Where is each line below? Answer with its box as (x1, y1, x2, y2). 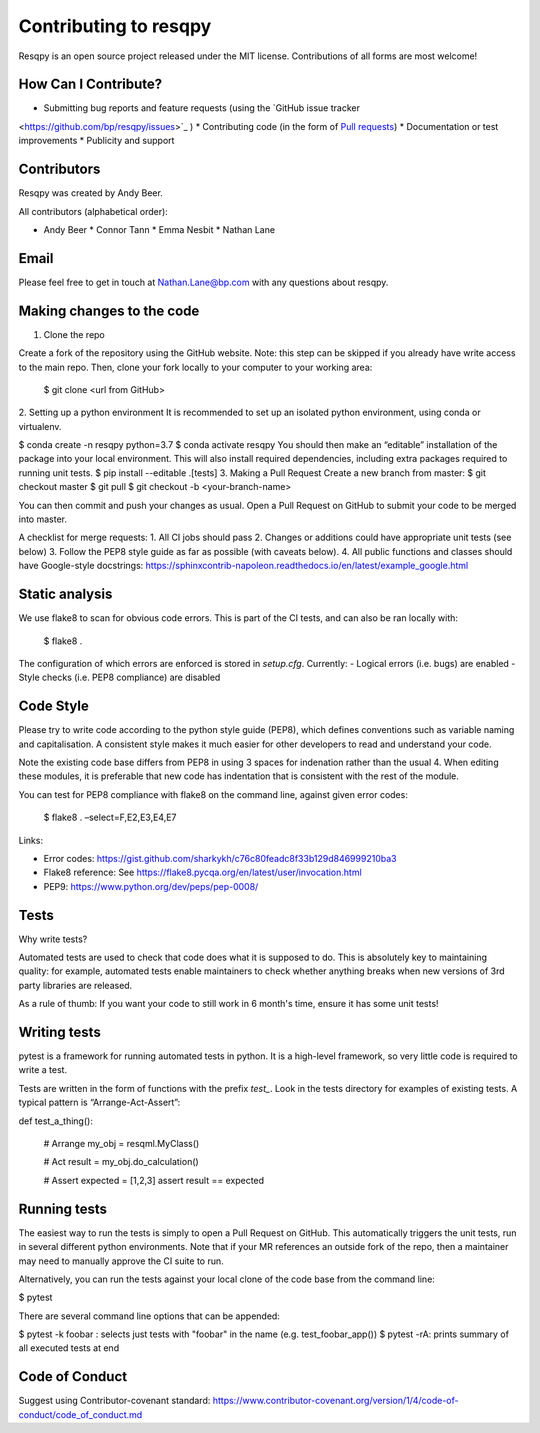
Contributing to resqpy (18, 15, 212, 37)
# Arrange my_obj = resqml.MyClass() (43, 1138, 200, 1150)
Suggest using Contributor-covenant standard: (18, 1395, 211, 1407)
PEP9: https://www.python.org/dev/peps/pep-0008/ (43, 880, 259, 892)
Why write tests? (18, 933, 88, 945)
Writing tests (18, 1023, 102, 1040)
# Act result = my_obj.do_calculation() (43, 1156, 199, 1168)
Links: (18, 834, 44, 846)
